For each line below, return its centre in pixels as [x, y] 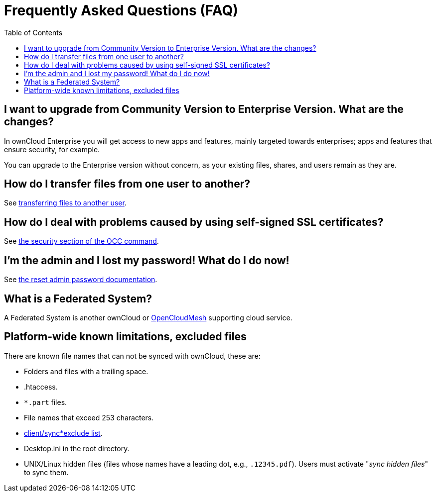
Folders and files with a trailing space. [86, 371]
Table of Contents [33, 32]
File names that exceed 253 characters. [89, 417]
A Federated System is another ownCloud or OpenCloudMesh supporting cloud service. [148, 317]
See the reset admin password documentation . [81, 280]
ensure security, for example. [52, 149]
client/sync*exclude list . [63, 433]
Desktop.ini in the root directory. [77, 448]
